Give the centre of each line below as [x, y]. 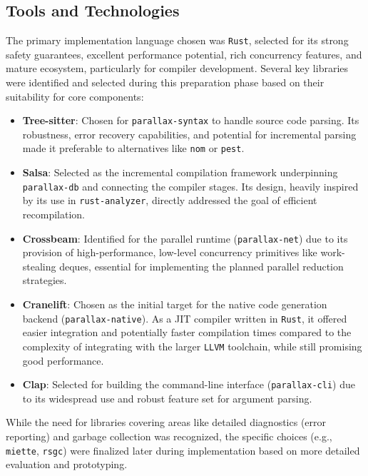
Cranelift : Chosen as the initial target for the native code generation [175, 304]
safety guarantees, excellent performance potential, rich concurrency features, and [184, 54]
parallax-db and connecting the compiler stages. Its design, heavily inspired [190, 186]
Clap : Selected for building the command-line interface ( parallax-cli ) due [189, 384]
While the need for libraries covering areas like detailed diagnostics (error [166, 422]
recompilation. [53, 214]
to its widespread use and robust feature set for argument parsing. [167, 398]
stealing [39, 266]
